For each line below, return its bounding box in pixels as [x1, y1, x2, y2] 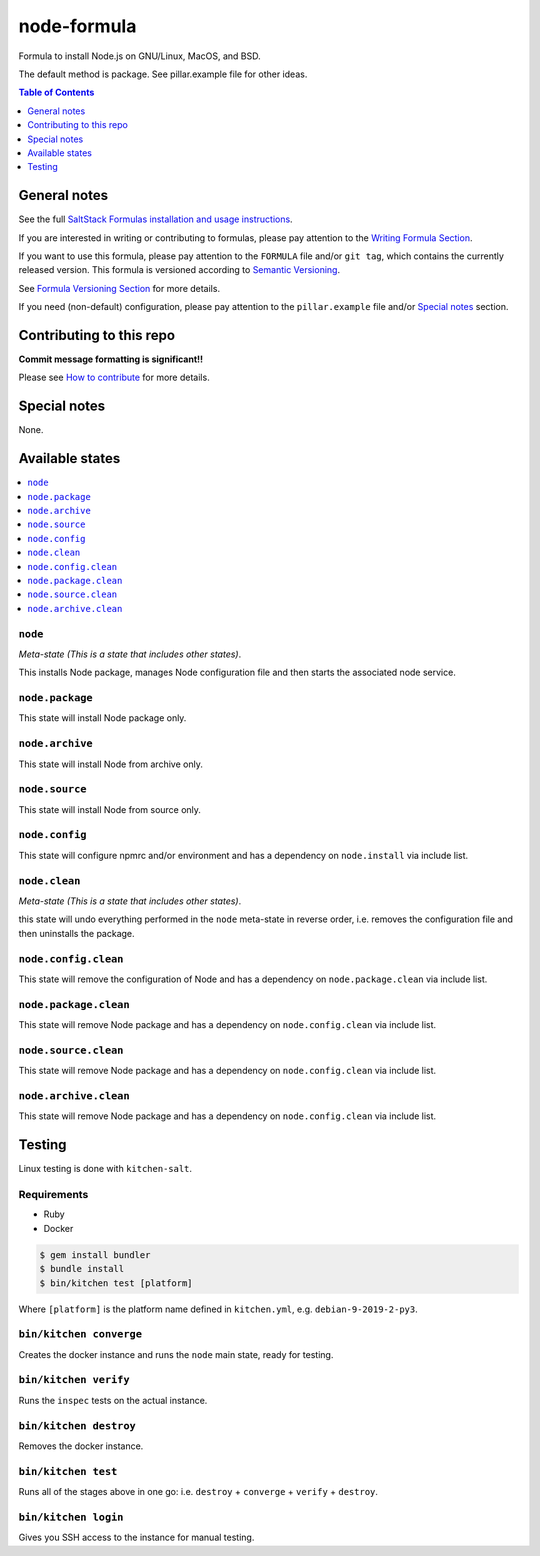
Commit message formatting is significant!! [18, 353, 204, 365]
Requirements [18, 1188, 89, 1202]
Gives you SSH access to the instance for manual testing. [18, 1531, 255, 1544]
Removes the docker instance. [18, 1440, 144, 1452]
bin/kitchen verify [18, 1373, 130, 1387]
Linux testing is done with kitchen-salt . [18, 1163, 193, 1175]
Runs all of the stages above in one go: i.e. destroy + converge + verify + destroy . [18, 1486, 379, 1498]
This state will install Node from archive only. [18, 758, 204, 770]
